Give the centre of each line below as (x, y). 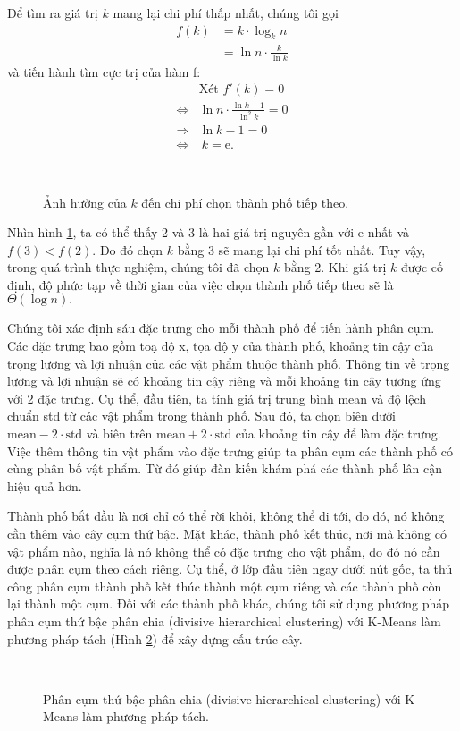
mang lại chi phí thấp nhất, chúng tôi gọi (226, 13)
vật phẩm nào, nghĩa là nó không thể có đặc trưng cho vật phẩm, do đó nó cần (224, 551)
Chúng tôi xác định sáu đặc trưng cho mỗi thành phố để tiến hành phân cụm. (221, 328)
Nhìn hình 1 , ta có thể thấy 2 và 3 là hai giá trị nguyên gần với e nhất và (208, 232)
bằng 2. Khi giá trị (335, 267)
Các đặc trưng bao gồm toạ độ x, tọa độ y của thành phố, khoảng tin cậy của (221, 346)
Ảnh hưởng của (85, 202)
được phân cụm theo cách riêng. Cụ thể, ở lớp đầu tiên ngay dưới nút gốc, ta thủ (230, 569)
